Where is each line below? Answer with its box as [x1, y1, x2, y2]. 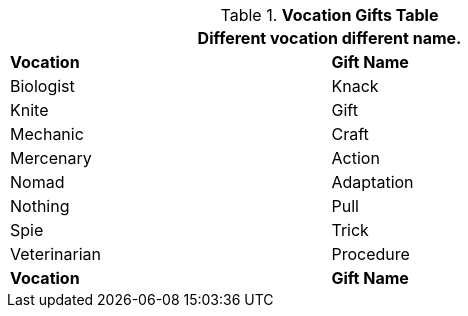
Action [331, 148, 380, 168]
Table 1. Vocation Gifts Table [220, 5, 439, 25]
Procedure [331, 244, 410, 264]
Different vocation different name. [197, 28, 462, 48]
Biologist [10, 76, 75, 96]
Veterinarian [10, 244, 101, 264]
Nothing [10, 196, 70, 216]
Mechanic [10, 124, 84, 144]
